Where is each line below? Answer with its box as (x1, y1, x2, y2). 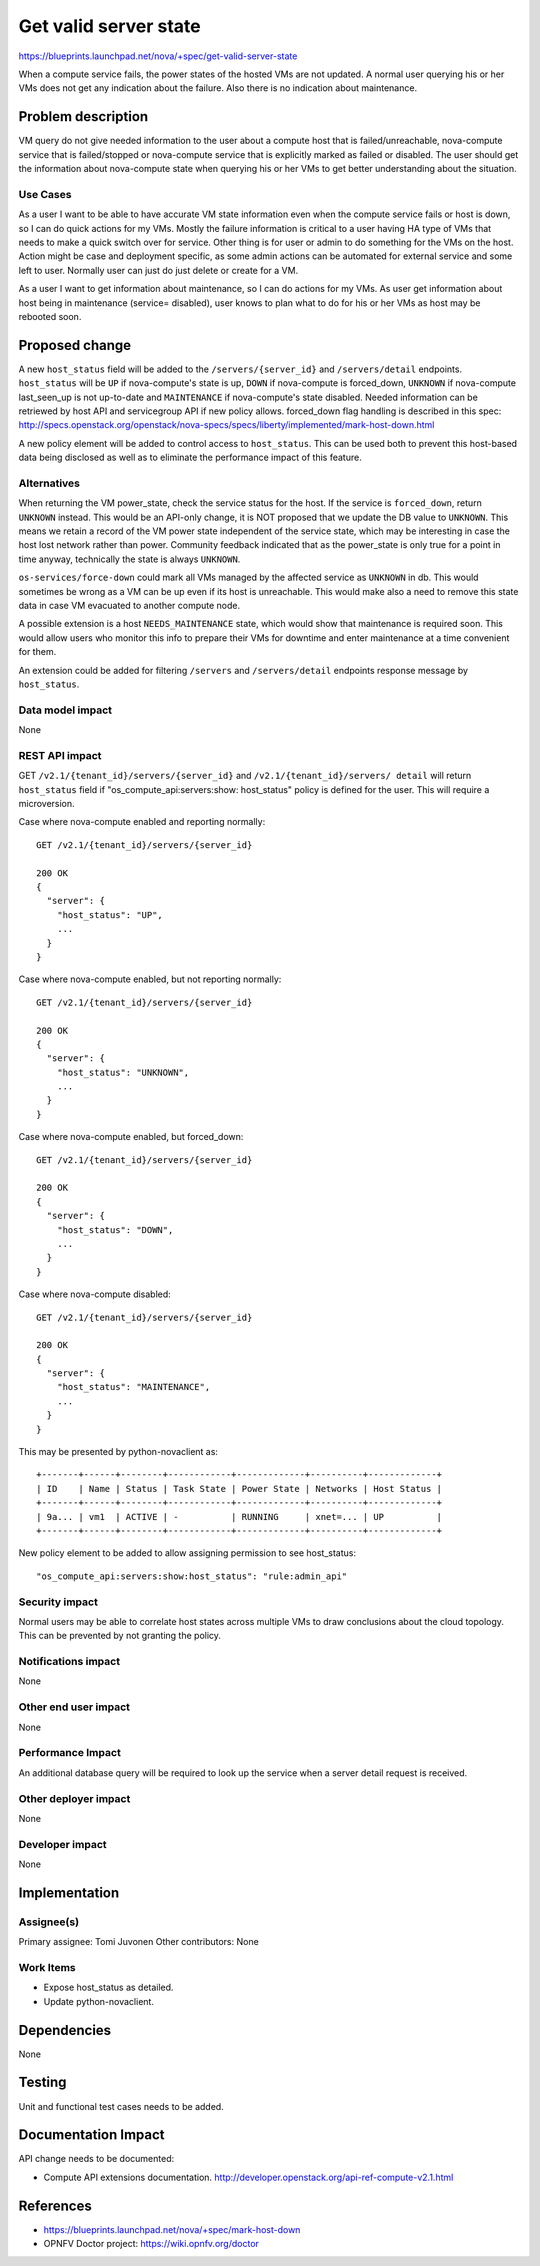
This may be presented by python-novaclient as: (18, 1446, 219, 1458)
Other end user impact (18, 1700, 130, 1714)
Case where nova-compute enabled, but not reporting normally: (18, 973, 282, 985)
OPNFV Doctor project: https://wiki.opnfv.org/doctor (43, 2238, 260, 2250)
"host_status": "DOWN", (56, 1224, 174, 1235)
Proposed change (18, 336, 132, 354)
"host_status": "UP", (56, 909, 164, 920)
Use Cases (18, 187, 72, 201)
